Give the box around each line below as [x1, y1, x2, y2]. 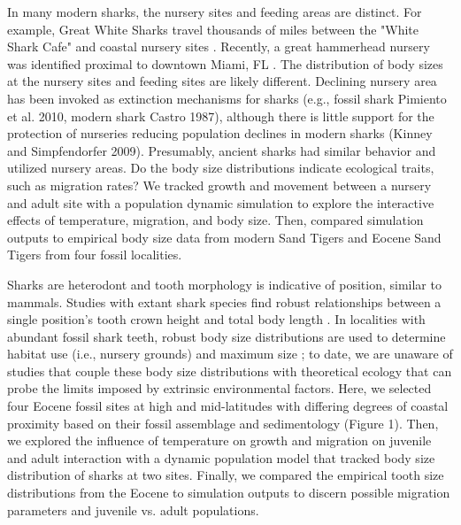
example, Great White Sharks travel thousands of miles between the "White [7, 19, 419, 38]
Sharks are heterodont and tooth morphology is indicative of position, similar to [7, 274, 442, 293]
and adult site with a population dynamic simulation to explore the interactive [7, 193, 434, 212]
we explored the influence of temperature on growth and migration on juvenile [7, 431, 432, 450]
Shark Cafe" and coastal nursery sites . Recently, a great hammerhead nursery [7, 37, 430, 56]
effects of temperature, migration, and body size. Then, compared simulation [7, 211, 424, 229]
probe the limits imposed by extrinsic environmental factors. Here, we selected [7, 379, 432, 398]
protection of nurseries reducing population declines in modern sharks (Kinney [7, 124, 433, 143]
